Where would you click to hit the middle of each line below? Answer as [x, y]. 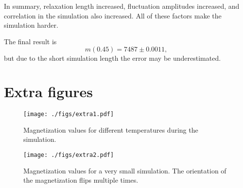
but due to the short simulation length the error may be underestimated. [113, 58]
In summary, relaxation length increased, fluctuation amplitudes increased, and [122, 6]
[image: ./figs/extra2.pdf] [69, 155]
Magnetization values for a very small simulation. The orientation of [125, 170]
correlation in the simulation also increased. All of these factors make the [113, 15]
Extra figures [48, 92]
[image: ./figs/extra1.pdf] [69, 114]
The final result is [30, 41]
